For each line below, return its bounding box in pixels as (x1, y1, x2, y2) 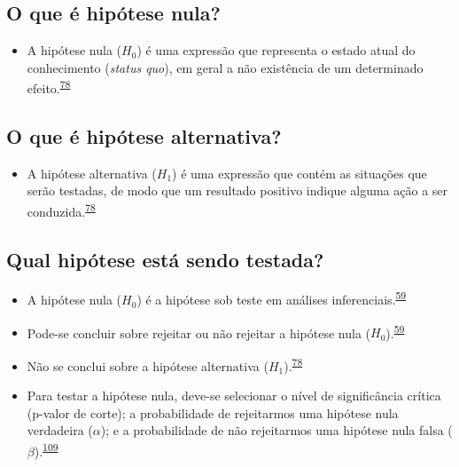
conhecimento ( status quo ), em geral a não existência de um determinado (27, 58, 424, 76)
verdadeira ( (27, 421, 93, 439)
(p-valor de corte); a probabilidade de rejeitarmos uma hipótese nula (27, 403, 399, 422)
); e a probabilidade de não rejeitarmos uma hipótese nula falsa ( (100, 421, 453, 439)
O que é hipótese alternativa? (6, 123, 282, 150)
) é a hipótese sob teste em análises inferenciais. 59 (136, 288, 407, 309)
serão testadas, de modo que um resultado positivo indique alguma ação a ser (27, 181, 448, 200)
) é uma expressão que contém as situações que (172, 163, 427, 182)
